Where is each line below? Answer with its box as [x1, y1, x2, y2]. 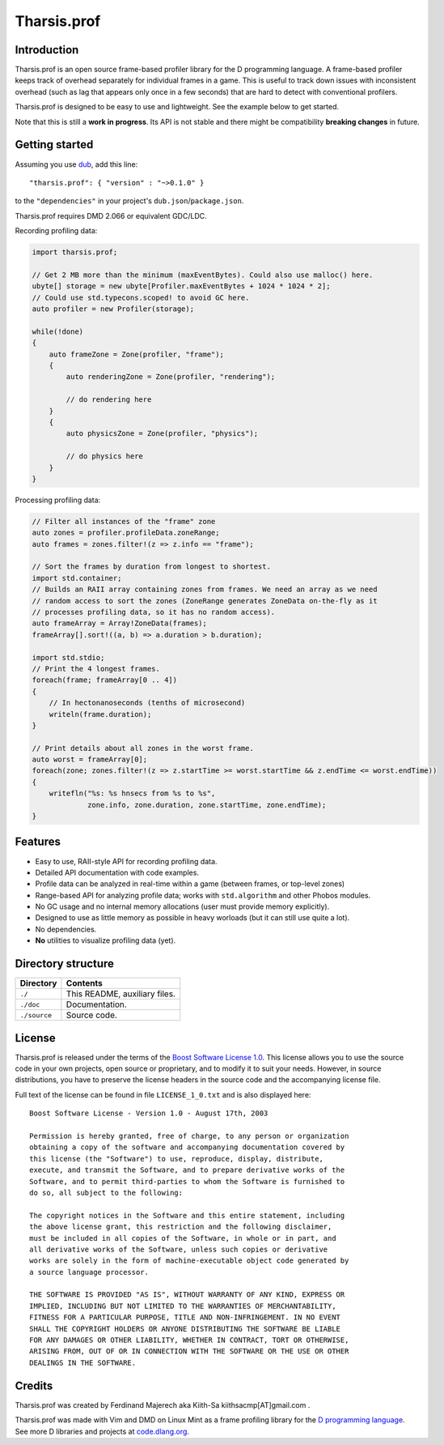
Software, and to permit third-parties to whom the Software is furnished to [29, 1177, 345, 1186]
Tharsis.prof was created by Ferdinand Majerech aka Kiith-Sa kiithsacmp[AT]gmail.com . [15, 1400, 311, 1409]
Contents [66, 978, 103, 989]
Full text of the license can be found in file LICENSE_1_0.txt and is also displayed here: [15, 1089, 311, 1099]
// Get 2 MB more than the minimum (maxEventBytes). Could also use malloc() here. [32, 270, 374, 279]
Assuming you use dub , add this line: [15, 159, 138, 169]
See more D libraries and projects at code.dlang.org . [15, 1426, 190, 1436]
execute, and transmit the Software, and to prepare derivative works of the [29, 1166, 345, 1174]
